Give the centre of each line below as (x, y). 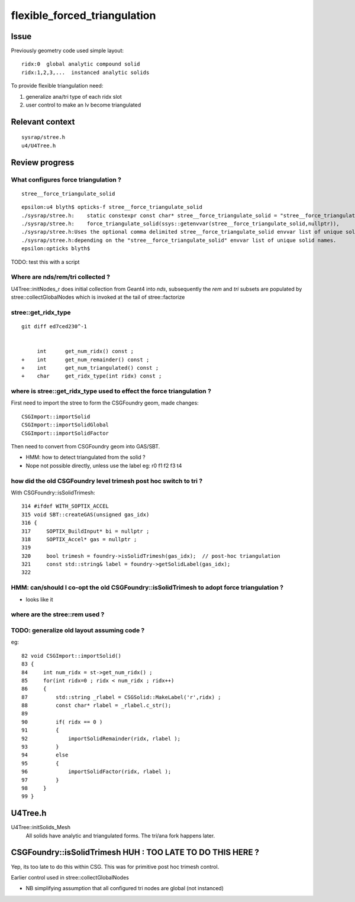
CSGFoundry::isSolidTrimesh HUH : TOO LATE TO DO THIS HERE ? (135, 853)
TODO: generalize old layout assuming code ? (78, 630)
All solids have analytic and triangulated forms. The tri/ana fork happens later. (120, 835)
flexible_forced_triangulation (83, 15)
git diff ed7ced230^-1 (54, 326)
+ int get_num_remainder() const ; (85, 360)
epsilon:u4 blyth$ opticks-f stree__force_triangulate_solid (112, 207)
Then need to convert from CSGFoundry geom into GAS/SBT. (85, 447)
